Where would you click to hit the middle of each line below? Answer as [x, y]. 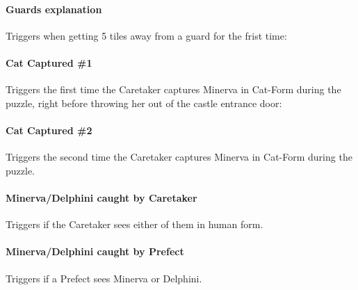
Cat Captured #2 [49, 130]
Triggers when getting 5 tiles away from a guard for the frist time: [146, 35]
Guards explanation [54, 9]
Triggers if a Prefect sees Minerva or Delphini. [104, 278]
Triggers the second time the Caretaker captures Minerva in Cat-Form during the [179, 157]
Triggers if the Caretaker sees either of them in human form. [135, 224]
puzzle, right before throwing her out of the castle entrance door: [144, 103]
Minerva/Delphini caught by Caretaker [101, 197]
